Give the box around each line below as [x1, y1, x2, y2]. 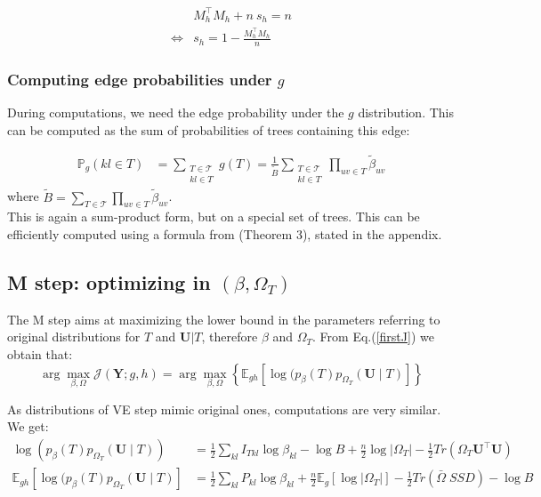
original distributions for [7, 327, 141, 346]
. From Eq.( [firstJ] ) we [312, 327, 434, 346]
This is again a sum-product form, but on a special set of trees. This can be [7, 207, 420, 226]
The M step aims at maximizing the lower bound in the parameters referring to [7, 309, 440, 328]
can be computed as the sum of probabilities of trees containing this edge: [7, 120, 410, 139]
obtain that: [7, 345, 73, 363]
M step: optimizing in [7, 269, 211, 295]
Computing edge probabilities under [7, 68, 272, 91]
